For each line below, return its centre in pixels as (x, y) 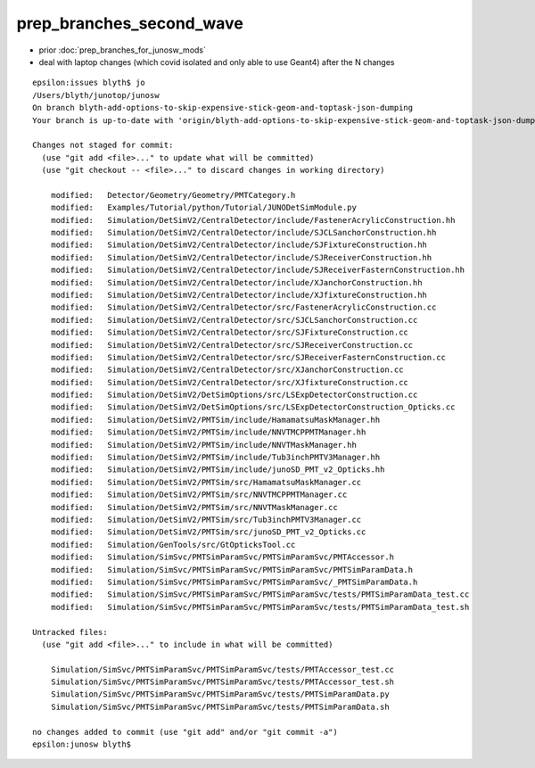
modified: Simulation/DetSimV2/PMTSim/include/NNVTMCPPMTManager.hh (208, 432)
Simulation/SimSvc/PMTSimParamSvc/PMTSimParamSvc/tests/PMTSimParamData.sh (220, 706)
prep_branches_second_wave (130, 23)
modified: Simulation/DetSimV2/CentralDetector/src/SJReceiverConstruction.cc (232, 345)
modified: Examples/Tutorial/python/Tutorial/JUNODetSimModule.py (203, 208)
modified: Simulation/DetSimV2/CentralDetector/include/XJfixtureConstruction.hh (239, 295)
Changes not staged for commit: (103, 145)
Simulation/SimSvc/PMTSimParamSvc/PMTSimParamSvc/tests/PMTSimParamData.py (220, 694)
